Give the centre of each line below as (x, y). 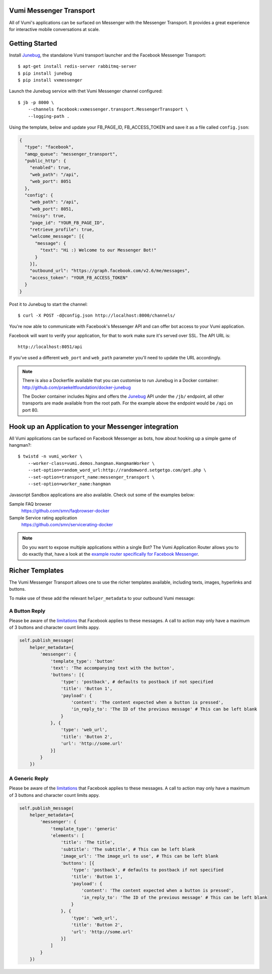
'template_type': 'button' (83, 661)
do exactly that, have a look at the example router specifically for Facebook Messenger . (111, 554)
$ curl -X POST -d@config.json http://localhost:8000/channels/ (97, 315)
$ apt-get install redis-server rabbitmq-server (77, 67)
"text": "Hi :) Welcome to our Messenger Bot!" (98, 250)
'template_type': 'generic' (84, 829)
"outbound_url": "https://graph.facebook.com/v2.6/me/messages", (110, 271)
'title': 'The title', (88, 842)
